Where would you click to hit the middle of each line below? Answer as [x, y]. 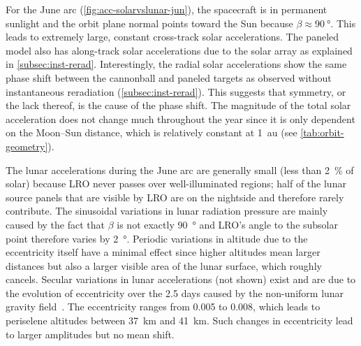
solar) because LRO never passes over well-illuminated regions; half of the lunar [176, 183]
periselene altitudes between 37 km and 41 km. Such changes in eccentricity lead [179, 320]
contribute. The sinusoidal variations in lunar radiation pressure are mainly [167, 211]
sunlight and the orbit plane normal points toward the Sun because [149, 23]
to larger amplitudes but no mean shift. [90, 334]
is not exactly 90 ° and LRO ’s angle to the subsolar [227, 224]
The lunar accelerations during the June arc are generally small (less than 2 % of [180, 170]
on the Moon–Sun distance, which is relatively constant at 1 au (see [152, 132]
